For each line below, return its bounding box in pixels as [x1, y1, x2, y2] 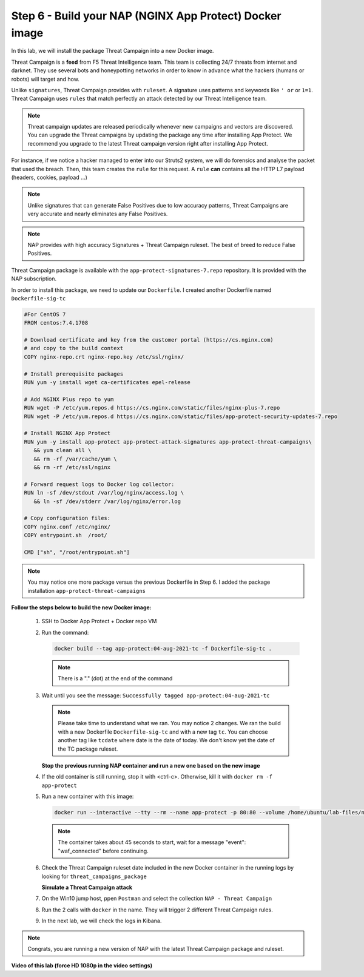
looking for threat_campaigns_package [41, 873, 147, 880]
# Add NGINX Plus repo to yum [24, 396, 114, 403]
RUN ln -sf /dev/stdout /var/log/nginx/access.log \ [24, 489, 184, 496]
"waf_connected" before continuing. [58, 847, 149, 854]
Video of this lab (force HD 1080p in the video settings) [11, 962, 153, 969]
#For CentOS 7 [24, 311, 66, 318]
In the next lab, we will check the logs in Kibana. [41, 917, 162, 925]
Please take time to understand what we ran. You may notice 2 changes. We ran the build [58, 720, 281, 727]
